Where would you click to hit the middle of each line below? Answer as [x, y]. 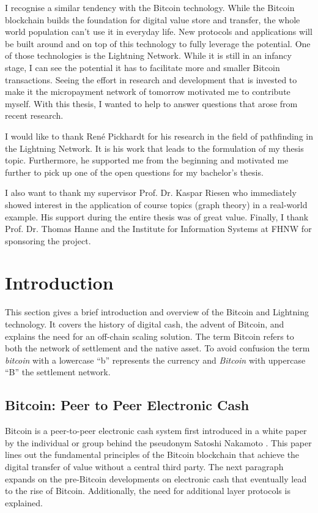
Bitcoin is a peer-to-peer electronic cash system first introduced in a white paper [156, 431]
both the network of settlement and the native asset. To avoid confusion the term [157, 348]
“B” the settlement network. [58, 372]
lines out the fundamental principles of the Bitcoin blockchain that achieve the [152, 455]
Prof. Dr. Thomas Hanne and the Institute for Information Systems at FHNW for [158, 229]
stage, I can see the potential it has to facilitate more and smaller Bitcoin [142, 67]
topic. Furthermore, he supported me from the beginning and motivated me [147, 160]
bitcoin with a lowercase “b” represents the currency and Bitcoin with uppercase [155, 360]
